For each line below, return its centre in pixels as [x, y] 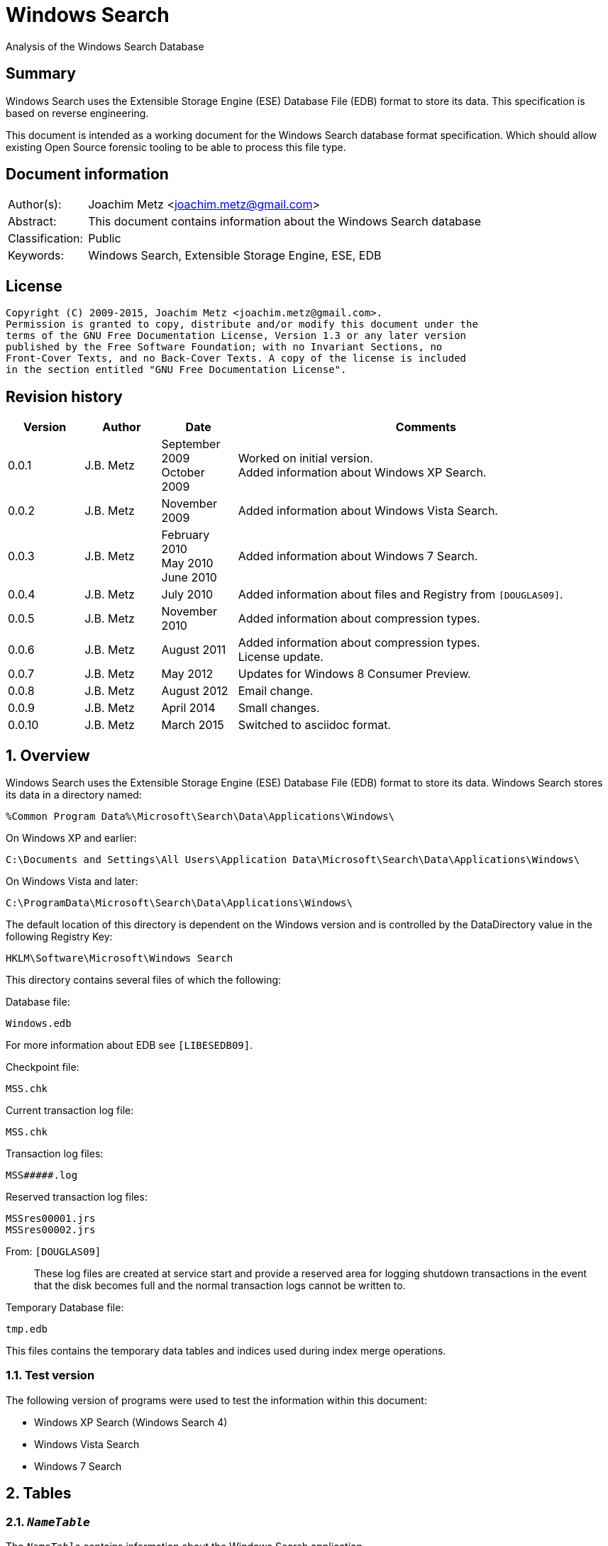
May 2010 [187, 563]
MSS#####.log [42, 1175]
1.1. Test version [50, 1375]
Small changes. [279, 708]
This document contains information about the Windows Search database [285, 222]
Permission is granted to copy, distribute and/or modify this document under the [242, 324]
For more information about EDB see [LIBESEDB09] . [129, 1045]
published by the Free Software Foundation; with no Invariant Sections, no [224, 347]
